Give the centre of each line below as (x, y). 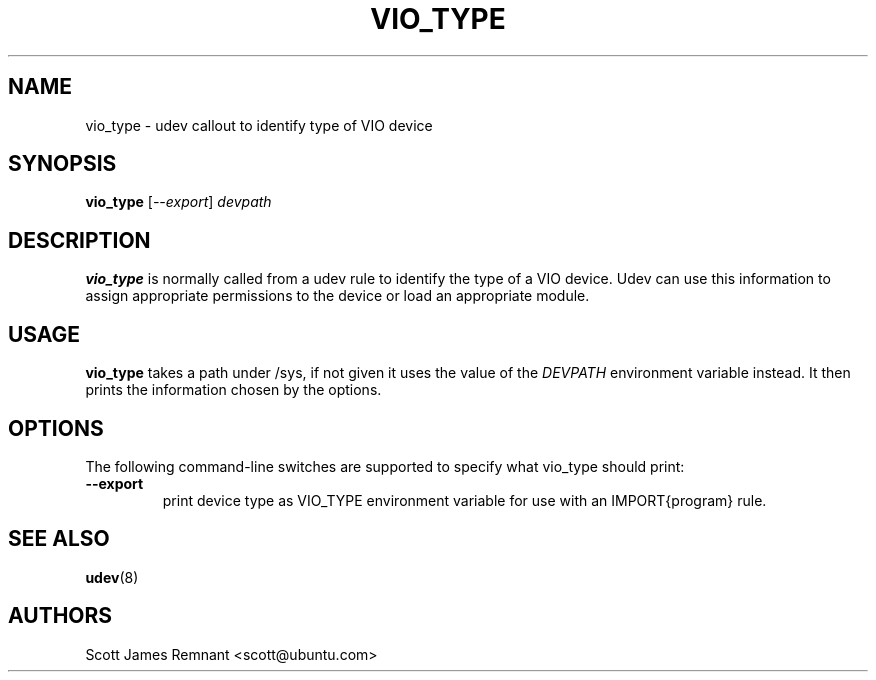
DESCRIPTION (79, 240)
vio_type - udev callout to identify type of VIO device (259, 125)
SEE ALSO (59, 539)
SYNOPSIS (62, 164)
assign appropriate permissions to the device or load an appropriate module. (337, 296)
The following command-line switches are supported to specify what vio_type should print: (385, 466)
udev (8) (112, 577)
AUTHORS (60, 616)
